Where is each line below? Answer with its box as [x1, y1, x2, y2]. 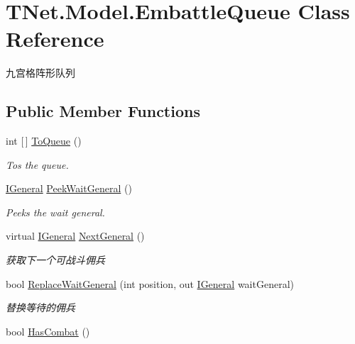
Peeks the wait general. [6, 204, 105, 219]
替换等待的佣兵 [6, 300, 75, 315]
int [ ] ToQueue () [6, 133, 82, 148]
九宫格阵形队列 [6, 65, 75, 80]
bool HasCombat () [6, 323, 90, 338]
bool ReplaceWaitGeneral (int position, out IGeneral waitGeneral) [6, 276, 294, 291]
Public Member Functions [6, 100, 200, 122]
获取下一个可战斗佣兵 [6, 253, 105, 267]
